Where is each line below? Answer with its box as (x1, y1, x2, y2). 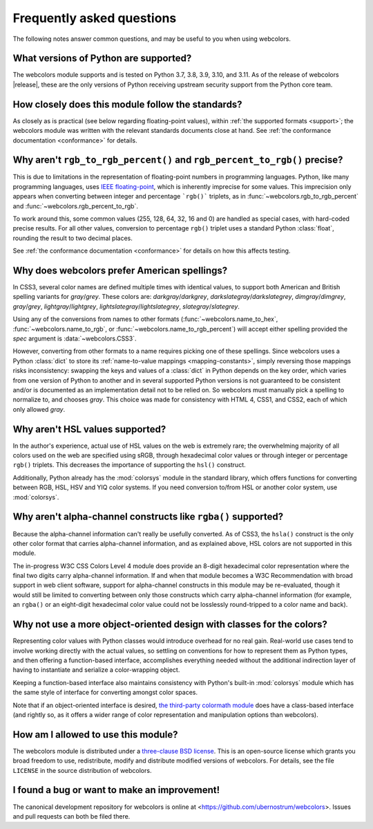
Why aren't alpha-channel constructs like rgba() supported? (12, 511, 283, 522)
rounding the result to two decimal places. (12, 234, 133, 242)
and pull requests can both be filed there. (12, 812, 131, 820)
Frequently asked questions (12, 10, 177, 26)
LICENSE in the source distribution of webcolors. (12, 766, 152, 774)
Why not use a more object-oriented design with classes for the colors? (12, 619, 327, 630)
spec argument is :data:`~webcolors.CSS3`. (12, 334, 137, 343)
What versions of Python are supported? (12, 53, 192, 64)
